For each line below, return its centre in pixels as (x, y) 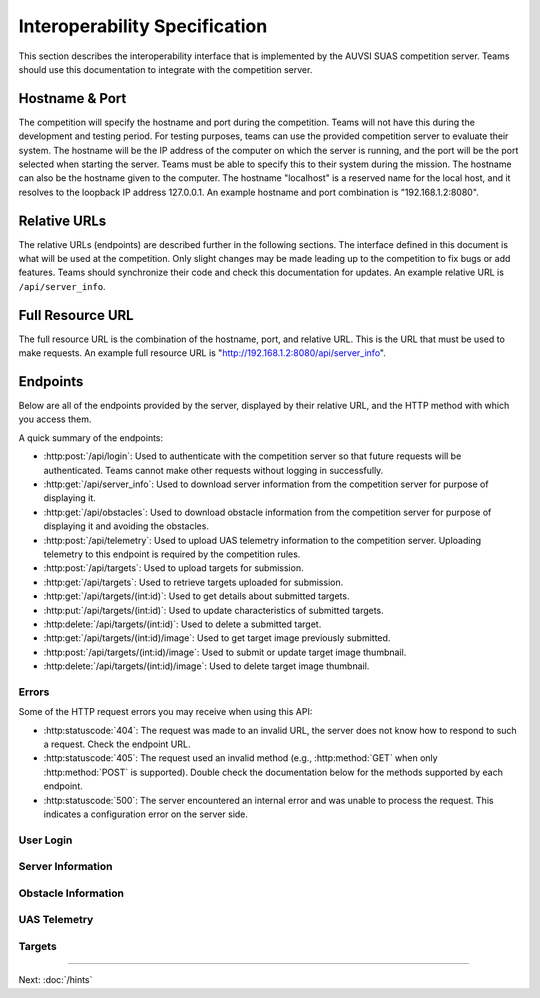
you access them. (55, 419)
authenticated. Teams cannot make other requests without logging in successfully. (213, 470)
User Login (45, 840)
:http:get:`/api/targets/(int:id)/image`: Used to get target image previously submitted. (217, 638)
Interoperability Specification (143, 26)
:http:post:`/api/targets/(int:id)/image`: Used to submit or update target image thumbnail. (225, 652)
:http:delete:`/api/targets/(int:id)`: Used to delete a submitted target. (182, 624)
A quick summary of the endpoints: (91, 437)
